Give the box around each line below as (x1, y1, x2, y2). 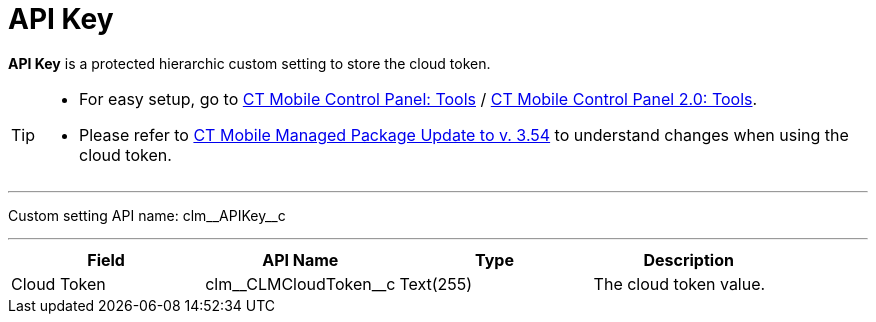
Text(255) (399, 273, 473, 294)
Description (643, 249, 734, 270)
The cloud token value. (593, 273, 766, 294)
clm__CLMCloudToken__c (205, 273, 396, 294)
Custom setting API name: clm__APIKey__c (8, 206, 286, 224)
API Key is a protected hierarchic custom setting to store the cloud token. (8, 54, 491, 72)
